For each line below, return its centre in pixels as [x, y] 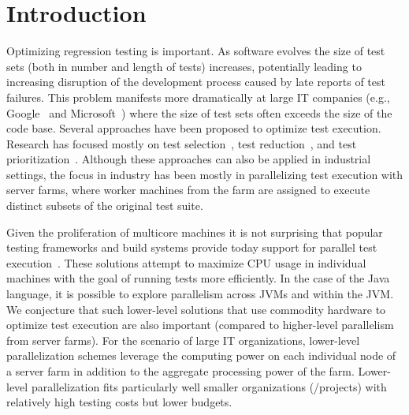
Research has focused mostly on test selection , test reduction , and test [182, 143]
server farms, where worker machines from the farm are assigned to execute [188, 190]
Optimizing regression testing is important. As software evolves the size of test [196, 51]
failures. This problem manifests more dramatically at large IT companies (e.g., [198, 97]
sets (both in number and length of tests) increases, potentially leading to [184, 66]
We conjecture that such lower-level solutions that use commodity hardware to [196, 309]
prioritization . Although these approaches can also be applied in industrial [189, 159]
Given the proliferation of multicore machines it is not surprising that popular [195, 232]
